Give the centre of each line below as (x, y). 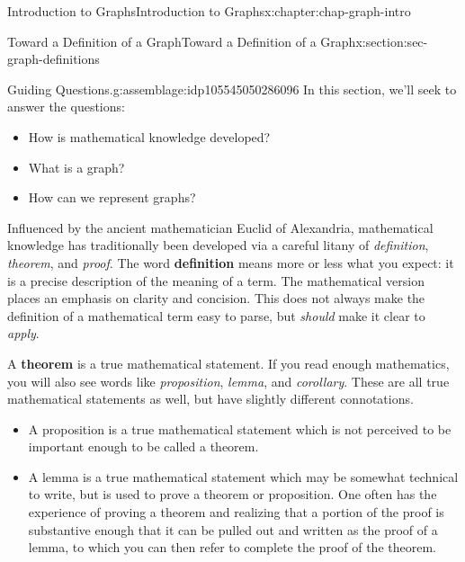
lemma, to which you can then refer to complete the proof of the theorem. (232, 547)
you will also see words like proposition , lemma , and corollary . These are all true (228, 381)
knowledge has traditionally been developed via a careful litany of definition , (218, 245)
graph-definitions (54, 59)
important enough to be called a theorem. (143, 446)
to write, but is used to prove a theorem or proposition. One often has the (232, 494)
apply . (23, 333)
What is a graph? (76, 167)
